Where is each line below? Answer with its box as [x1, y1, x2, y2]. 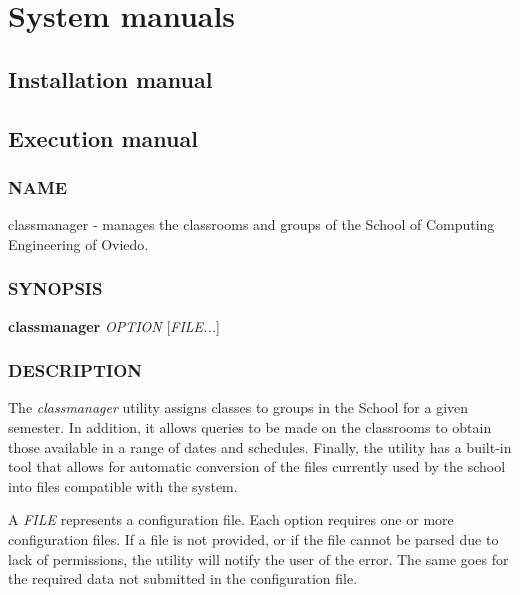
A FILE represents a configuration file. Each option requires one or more [8, 509, 454, 530]
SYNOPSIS [8, 276, 103, 301]
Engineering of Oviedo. [8, 233, 149, 254]
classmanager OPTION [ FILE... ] [8, 315, 220, 336]
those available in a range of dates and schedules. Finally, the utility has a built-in [8, 436, 512, 457]
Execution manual [8, 122, 198, 153]
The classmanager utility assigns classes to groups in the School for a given [8, 397, 469, 418]
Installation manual [8, 63, 213, 94]
